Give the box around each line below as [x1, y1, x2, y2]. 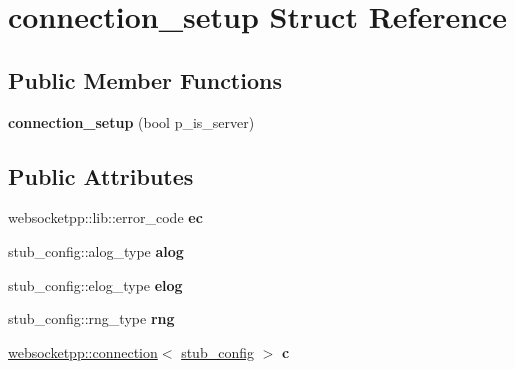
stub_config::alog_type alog [8, 240, 184, 261]
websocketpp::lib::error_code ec [8, 207, 203, 228]
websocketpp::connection [8, 341, 158, 362]
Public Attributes [8, 160, 194, 191]
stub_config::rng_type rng [8, 308, 175, 329]
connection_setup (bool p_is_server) [8, 111, 255, 132]
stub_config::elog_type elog [8, 274, 183, 295]
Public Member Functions [8, 64, 282, 95]
